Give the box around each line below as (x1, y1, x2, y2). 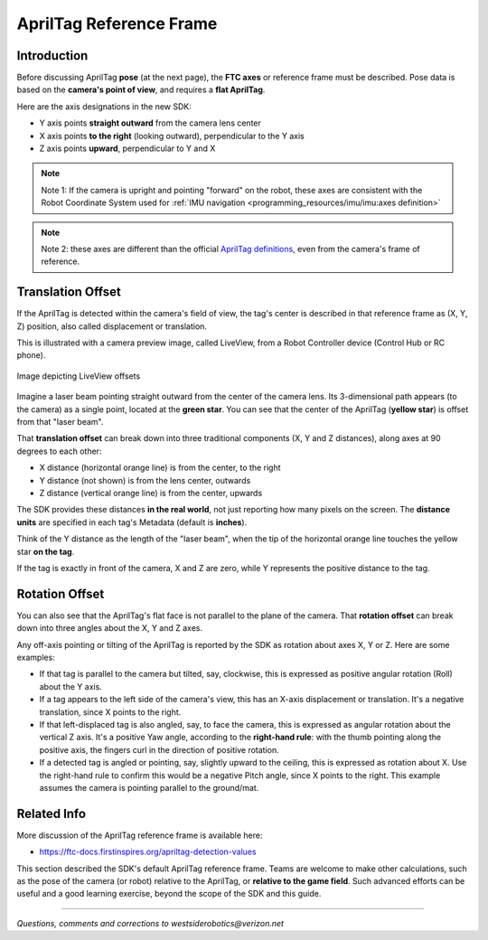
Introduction (16, 48, 89, 63)
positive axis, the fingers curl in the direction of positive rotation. (39, 744, 279, 755)
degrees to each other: (16, 446, 102, 456)
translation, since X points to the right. (39, 706, 182, 718)
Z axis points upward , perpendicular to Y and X (39, 143, 216, 154)
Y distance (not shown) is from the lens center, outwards (39, 475, 251, 485)
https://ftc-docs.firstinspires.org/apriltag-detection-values (39, 846, 257, 858)
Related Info (16, 805, 86, 822)
